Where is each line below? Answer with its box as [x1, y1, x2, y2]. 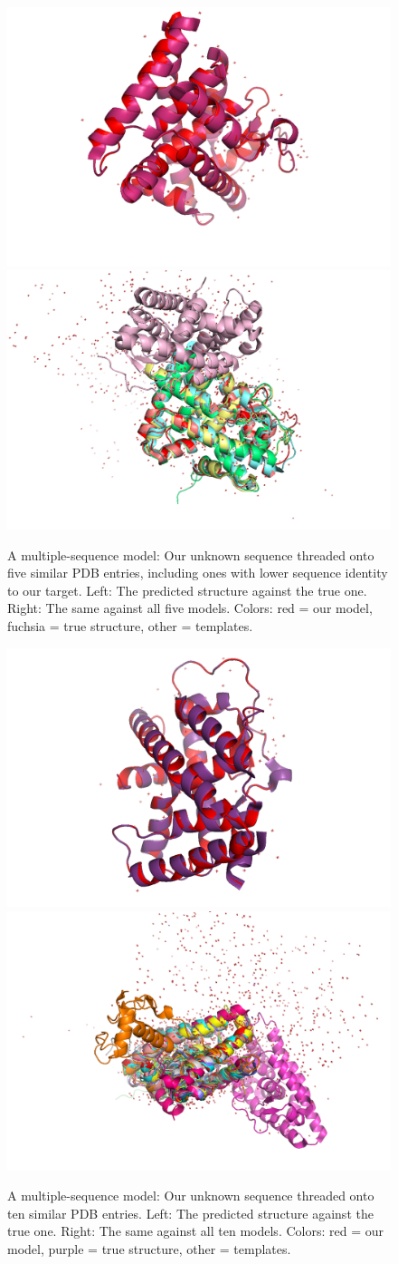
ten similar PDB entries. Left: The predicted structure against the [7, 1203, 374, 1222]
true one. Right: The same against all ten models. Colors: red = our [7, 1221, 384, 1240]
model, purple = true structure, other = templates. [7, 1239, 291, 1258]
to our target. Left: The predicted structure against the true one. [7, 580, 367, 599]
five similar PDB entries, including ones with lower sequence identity [7, 563, 388, 582]
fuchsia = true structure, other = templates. [7, 616, 253, 635]
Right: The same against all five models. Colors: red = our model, [7, 598, 373, 617]
